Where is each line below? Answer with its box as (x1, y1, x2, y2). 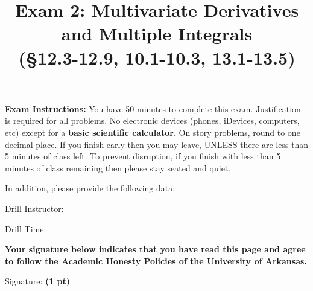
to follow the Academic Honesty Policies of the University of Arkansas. (5, 254, 307, 267)
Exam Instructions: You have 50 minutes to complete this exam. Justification (5, 102, 301, 115)
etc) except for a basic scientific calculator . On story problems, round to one (5, 126, 300, 138)
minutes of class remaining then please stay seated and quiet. (5, 161, 231, 174)
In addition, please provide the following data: (5, 182, 175, 194)
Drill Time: (5, 222, 46, 235)
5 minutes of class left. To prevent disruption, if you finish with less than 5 (5, 150, 281, 162)
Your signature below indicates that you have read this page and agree (5, 243, 306, 255)
